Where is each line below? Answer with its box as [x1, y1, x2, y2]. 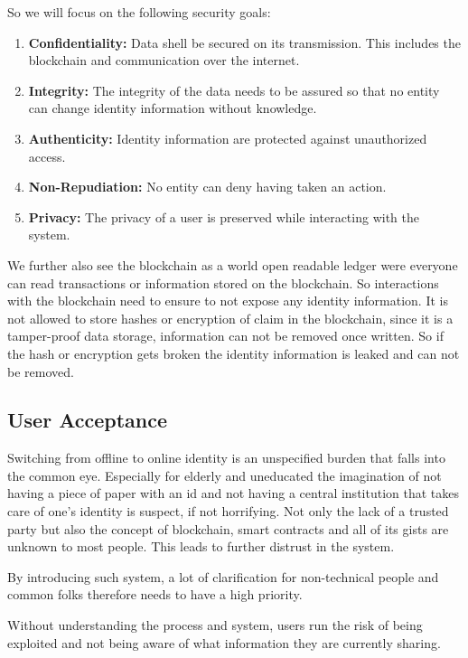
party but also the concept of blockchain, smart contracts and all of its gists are [7, 519, 449, 538]
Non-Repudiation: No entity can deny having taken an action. [28, 177, 387, 196]
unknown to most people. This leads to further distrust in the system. [7, 537, 395, 556]
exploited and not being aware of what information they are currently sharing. [7, 633, 441, 652]
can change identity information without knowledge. [28, 99, 317, 117]
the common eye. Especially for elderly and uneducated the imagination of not [7, 465, 442, 484]
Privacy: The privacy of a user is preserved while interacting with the [28, 207, 419, 226]
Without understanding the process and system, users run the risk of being [7, 616, 423, 634]
